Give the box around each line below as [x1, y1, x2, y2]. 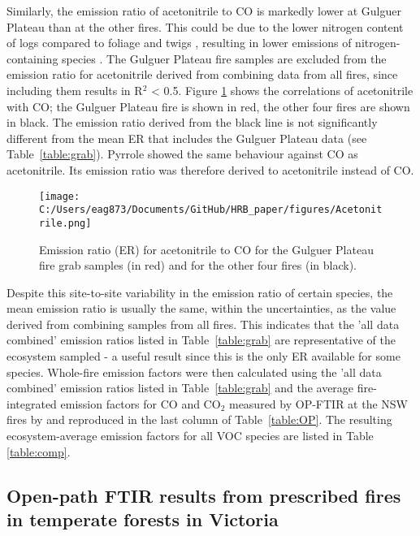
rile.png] [39, 217, 92, 229]
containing [6, 50, 58, 67]
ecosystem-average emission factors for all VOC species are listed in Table [6, 427, 374, 444]
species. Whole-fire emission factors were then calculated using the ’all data [6, 363, 382, 380]
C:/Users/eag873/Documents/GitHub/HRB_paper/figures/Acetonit [39, 204, 383, 216]
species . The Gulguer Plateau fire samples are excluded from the [62, 50, 387, 67]
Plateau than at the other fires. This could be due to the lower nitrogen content [6, 18, 404, 35]
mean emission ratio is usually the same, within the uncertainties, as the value [6, 300, 396, 317]
